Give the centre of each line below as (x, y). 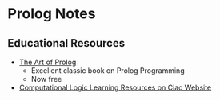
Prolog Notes (52, 14)
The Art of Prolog (48, 62)
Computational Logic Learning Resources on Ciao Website (115, 87)
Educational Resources (66, 43)
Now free (46, 79)
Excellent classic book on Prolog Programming (108, 71)
